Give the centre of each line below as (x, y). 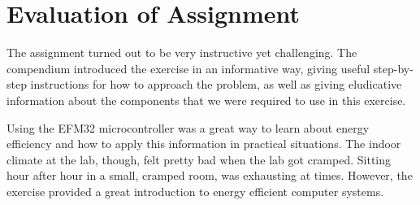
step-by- (393, 68)
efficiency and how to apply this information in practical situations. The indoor (204, 144)
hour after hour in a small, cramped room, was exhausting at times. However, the (210, 175)
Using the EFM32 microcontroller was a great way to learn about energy (188, 127)
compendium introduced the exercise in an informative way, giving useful (188, 68)
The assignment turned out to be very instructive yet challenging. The (182, 52)
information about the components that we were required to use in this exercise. (206, 100)
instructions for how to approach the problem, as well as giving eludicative (216, 84)
